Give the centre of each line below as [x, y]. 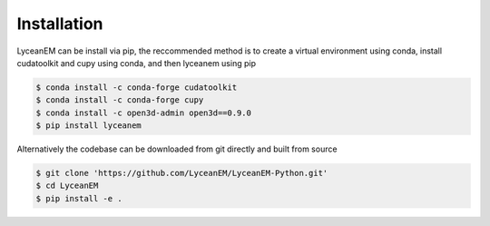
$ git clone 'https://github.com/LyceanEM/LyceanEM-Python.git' [182, 173]
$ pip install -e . [79, 198]
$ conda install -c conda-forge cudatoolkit [137, 87]
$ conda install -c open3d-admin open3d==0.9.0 [143, 113]
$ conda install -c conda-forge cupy [120, 100]
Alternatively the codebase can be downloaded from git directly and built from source [177, 149]
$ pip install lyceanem [89, 126]
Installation [60, 24]
